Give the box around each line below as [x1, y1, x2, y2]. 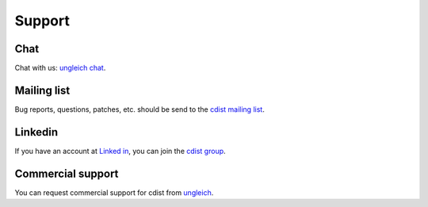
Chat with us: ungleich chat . [14, 63, 106, 73]
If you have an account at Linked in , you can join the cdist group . [14, 146, 226, 155]
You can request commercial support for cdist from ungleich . [14, 187, 214, 197]
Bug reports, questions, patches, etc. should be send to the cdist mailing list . [14, 104, 265, 114]
